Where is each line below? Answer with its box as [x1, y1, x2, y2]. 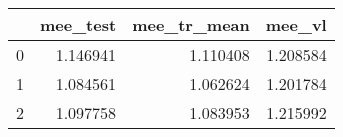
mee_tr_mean [132, 13, 250, 36]
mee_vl [265, 13, 327, 36]
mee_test [40, 13, 117, 36]
